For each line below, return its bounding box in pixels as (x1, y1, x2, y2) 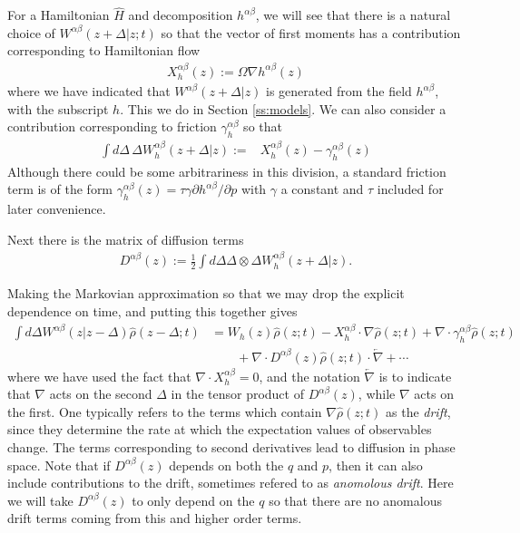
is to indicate (378, 366, 452, 385)
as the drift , (386, 402, 451, 421)
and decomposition (128, 5, 233, 24)
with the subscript (7, 99, 109, 118)
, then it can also (329, 455, 423, 474)
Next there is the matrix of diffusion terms (7, 229, 244, 248)
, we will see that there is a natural (255, 5, 451, 24)
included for (377, 179, 444, 199)
